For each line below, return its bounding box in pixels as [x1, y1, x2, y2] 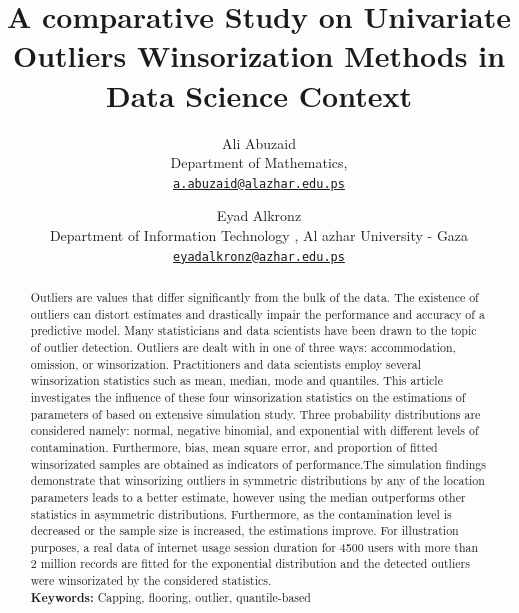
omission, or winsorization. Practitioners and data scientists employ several [30, 355, 422, 372]
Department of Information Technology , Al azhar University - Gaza [49, 224, 469, 245]
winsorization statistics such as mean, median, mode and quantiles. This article [30, 372, 443, 389]
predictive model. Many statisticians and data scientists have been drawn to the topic [30, 322, 477, 339]
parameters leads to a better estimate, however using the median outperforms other [30, 488, 466, 505]
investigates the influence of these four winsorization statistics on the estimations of [30, 388, 466, 405]
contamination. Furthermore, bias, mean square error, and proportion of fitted [30, 438, 438, 455]
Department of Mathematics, [170, 152, 348, 173]
